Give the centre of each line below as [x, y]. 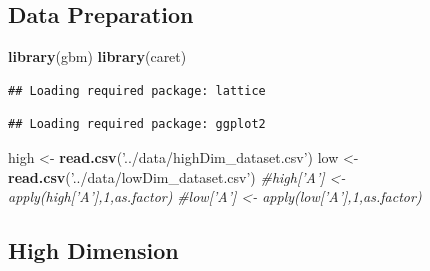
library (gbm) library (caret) [97, 56]
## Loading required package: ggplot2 [137, 124]
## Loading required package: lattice [137, 90]
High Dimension [93, 250]
